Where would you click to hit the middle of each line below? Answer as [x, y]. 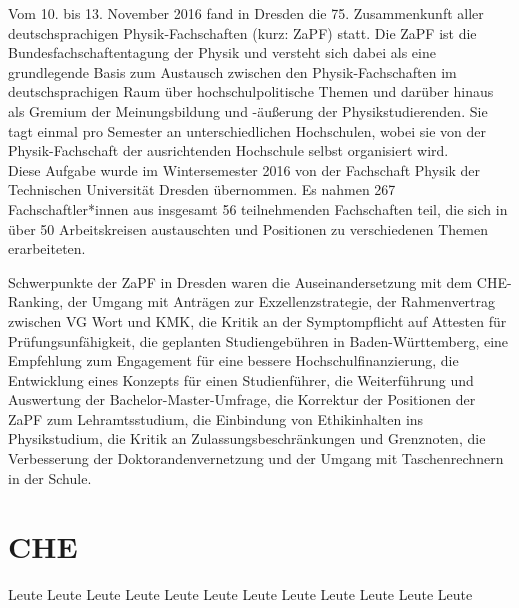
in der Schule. [50, 477]
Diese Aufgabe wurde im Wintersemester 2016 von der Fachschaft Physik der [244, 169]
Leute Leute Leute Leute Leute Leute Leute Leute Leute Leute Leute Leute [240, 594]
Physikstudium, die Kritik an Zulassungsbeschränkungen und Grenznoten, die [247, 438]
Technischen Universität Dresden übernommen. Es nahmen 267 [202, 189]
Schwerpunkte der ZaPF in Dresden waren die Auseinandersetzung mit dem [240, 281]
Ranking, [36, 301]
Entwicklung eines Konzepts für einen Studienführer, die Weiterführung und [241, 379]
